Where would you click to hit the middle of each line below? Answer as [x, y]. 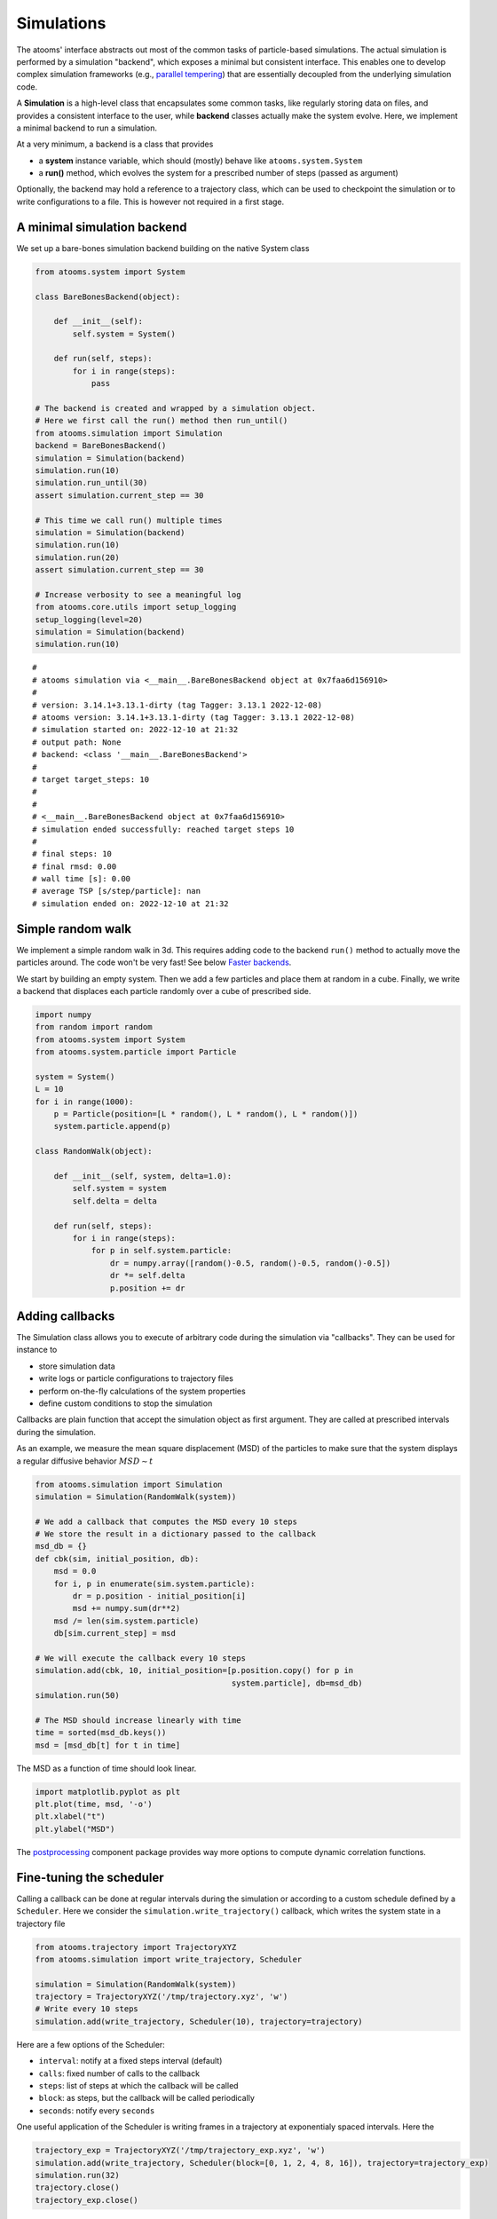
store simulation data [77, 1366]
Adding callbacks [66, 1316]
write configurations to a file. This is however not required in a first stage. [150, 201]
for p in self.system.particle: [162, 1251]
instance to [37, 1350]
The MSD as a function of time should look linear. [106, 1768]
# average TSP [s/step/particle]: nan [117, 891]
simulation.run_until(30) [91, 483]
